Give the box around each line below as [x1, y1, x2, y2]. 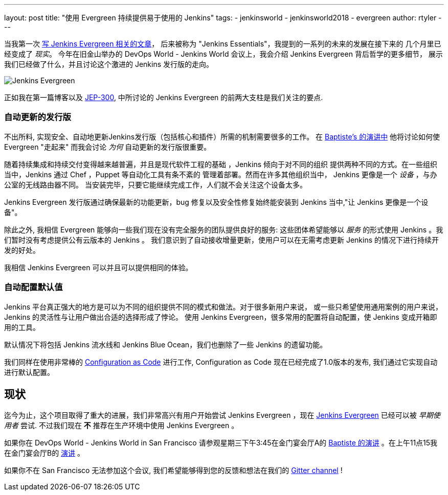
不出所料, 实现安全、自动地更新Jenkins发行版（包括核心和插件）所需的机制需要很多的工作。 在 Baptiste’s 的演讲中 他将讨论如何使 [4, 132, 440, 141]
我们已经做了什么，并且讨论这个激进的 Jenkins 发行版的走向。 [4, 60, 214, 68]
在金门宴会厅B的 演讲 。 [4, 449, 85, 458]
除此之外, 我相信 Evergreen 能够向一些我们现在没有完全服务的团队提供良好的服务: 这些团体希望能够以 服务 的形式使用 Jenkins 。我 [4, 225, 443, 234]
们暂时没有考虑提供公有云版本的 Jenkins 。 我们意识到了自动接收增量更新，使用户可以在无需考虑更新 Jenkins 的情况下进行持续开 [4, 235, 439, 244]
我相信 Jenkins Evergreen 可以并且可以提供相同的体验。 [4, 263, 193, 272]
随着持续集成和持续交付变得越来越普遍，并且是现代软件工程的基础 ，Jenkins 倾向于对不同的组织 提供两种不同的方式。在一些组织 [4, 159, 437, 169]
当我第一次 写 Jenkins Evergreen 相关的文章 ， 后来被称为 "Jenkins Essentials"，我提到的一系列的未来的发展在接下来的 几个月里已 [4, 39, 441, 48]
